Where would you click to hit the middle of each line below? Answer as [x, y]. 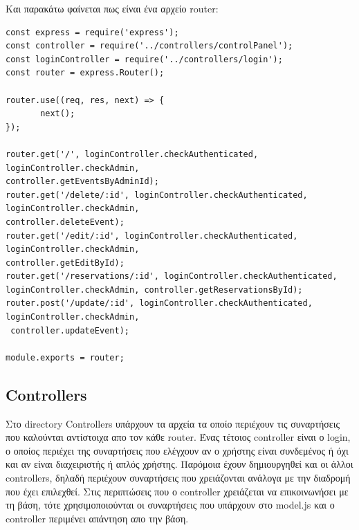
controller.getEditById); [65, 263]
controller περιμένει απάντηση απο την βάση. [97, 518]
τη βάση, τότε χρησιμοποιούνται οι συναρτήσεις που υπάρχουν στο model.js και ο [170, 505]
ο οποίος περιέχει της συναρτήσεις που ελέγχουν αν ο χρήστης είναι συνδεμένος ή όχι [177, 450]
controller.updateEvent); [70, 330]
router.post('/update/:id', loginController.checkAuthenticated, [159, 303]
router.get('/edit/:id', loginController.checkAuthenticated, [152, 236]
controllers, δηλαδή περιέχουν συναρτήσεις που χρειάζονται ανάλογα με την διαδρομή [178, 478]
